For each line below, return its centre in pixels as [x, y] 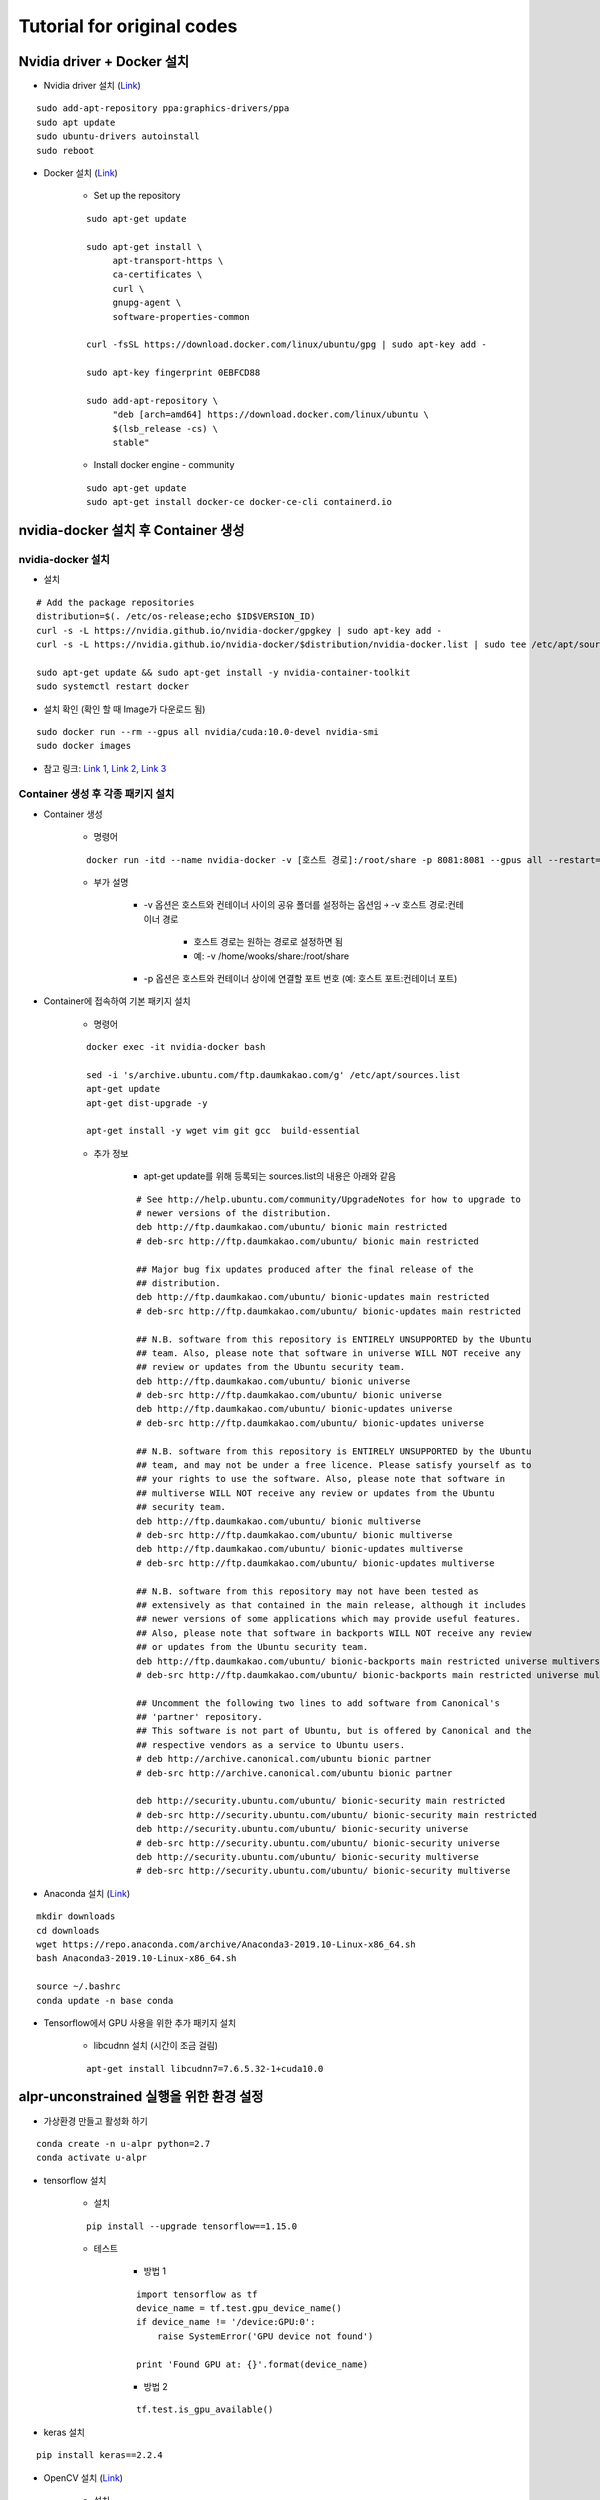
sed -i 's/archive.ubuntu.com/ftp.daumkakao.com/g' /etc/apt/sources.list [273, 1074]
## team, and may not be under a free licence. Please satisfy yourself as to [334, 1465]
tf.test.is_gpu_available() [205, 2409]
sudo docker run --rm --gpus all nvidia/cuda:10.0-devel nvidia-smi [207, 731]
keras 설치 [64, 2432]
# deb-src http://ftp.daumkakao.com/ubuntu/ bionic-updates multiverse [315, 1563]
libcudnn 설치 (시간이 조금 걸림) [156, 2046]
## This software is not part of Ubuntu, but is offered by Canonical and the [334, 1731]
